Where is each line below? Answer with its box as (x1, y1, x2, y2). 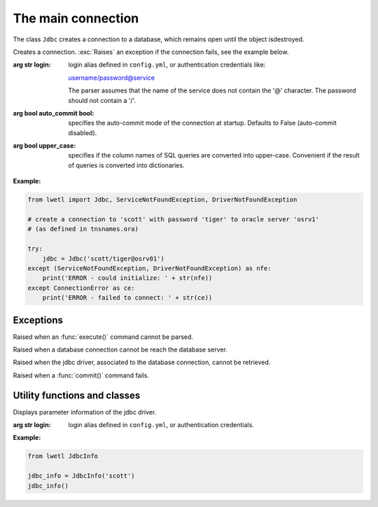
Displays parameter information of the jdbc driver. (13, 408, 157, 416)
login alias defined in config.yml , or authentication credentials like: (68, 60, 266, 69)
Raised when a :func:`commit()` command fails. (13, 371, 150, 380)
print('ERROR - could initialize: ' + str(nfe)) (42, 274, 213, 282)
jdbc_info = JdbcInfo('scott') (27, 472, 136, 480)
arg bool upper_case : (13, 141, 76, 150)
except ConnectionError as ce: (27, 284, 136, 292)
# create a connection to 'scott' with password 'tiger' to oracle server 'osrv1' (27, 216, 320, 223)
